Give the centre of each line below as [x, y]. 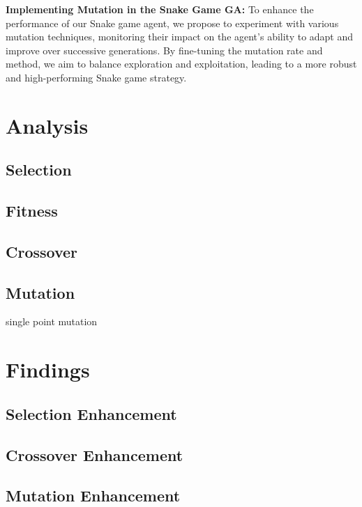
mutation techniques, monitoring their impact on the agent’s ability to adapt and [180, 37]
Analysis [47, 125]
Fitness [32, 211]
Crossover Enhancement [95, 454]
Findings [48, 369]
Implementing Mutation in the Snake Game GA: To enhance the [160, 9]
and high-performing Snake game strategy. [96, 77]
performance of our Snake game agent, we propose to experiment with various [172, 23]
